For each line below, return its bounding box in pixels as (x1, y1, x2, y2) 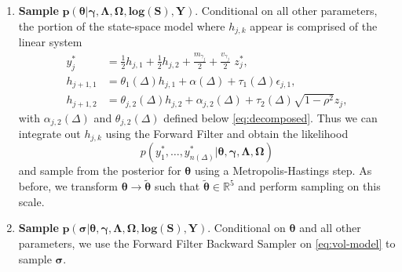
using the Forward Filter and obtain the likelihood (105, 125, 349, 142)
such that (154, 178, 200, 194)
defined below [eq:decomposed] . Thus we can (163, 109, 378, 125)
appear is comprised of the (250, 17, 378, 34)
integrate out (18, 125, 81, 142)
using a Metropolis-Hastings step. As (194, 162, 372, 179)
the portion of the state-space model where (18, 17, 225, 34)
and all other (299, 219, 361, 236)
